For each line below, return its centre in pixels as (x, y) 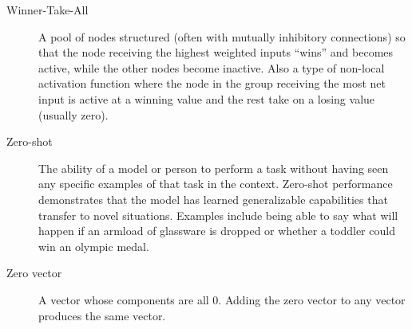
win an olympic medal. (94, 246)
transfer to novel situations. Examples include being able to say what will (218, 215)
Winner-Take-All (48, 10)
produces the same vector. (102, 315)
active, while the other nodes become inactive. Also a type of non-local (212, 67)
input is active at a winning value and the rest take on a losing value (207, 98)
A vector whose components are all (124, 299)
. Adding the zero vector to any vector (312, 299)
